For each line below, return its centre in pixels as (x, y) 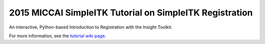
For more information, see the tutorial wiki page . (58, 36)
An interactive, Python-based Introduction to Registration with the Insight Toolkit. (91, 27)
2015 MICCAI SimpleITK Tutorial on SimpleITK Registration (131, 13)
